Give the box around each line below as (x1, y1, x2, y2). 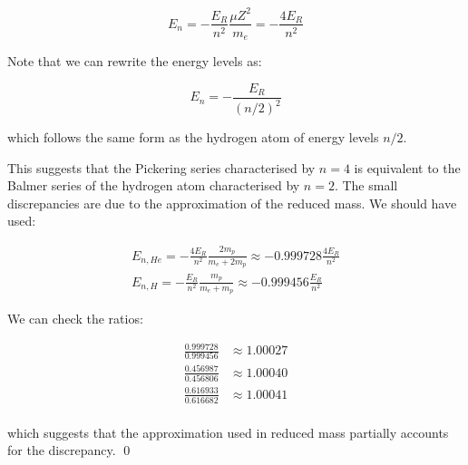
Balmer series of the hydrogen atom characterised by (7, 176, 300, 195)
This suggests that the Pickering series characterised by (7, 158, 316, 177)
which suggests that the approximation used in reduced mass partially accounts (7, 422, 449, 441)
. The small (334, 176, 398, 195)
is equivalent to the (354, 158, 461, 177)
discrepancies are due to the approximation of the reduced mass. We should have (7, 193, 457, 212)
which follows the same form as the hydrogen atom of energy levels (7, 128, 379, 147)
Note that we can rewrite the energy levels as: (7, 52, 262, 71)
